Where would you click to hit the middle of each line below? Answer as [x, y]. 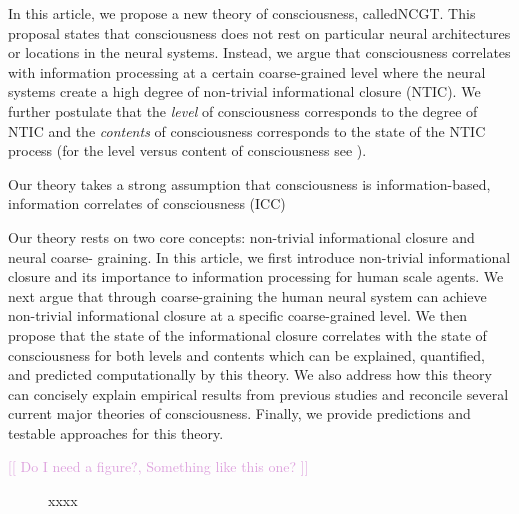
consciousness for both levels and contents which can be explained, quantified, [246, 354]
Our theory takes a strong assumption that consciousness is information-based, [249, 183]
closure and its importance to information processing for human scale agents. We [256, 276]
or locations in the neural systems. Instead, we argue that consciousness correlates [259, 52]
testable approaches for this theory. [116, 432]
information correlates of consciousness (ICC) [147, 203]
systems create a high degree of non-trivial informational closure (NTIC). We [244, 91]
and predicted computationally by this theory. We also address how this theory [250, 374]
